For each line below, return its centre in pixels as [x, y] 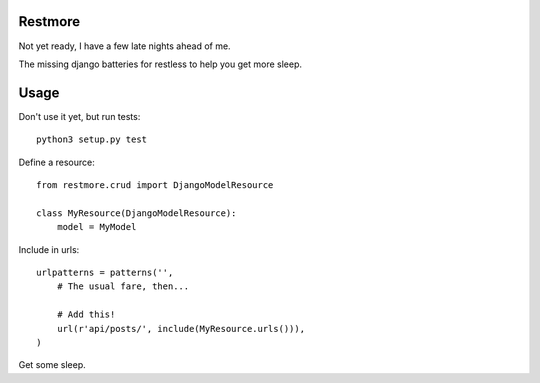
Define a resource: [56, 162]
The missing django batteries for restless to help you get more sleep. [160, 64]
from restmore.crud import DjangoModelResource [155, 184]
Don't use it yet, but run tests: [79, 116]
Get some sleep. [52, 365]
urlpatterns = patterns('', [105, 272]
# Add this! [86, 314]
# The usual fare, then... [123, 286]
